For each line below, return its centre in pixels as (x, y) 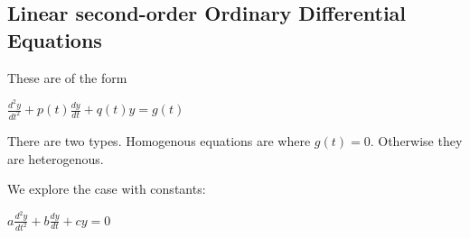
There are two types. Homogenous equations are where (159, 140)
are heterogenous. (56, 158)
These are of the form (67, 77)
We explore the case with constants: (107, 189)
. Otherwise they (416, 140)
